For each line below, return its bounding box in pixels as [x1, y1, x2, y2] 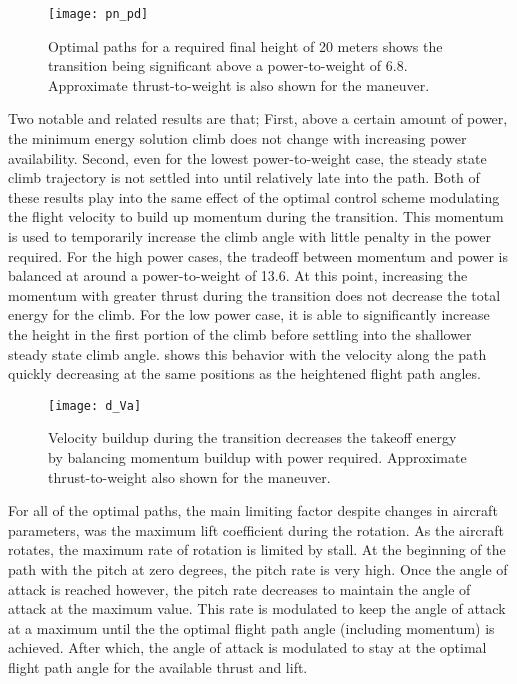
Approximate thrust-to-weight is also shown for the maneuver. [48, 74, 430, 95]
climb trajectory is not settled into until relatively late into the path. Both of [8, 167, 480, 188]
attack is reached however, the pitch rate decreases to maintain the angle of [8, 578, 471, 599]
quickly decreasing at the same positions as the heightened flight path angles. [8, 363, 481, 384]
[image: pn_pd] [48, 7, 149, 21]
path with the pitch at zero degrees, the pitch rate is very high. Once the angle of [8, 558, 508, 579]
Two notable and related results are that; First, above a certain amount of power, [8, 108, 508, 129]
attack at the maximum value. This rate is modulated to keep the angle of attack [8, 598, 506, 619]
